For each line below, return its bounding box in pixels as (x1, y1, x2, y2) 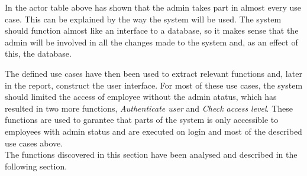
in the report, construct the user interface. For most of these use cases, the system (5, 79, 303, 91)
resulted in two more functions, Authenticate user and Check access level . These (5, 102, 293, 114)
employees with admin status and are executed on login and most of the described (5, 125, 302, 137)
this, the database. (5, 47, 72, 60)
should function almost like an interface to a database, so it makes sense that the (5, 24, 299, 37)
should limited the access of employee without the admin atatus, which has (5, 90, 277, 103)
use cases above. (5, 136, 63, 149)
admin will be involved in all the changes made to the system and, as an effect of (5, 35, 298, 48)
